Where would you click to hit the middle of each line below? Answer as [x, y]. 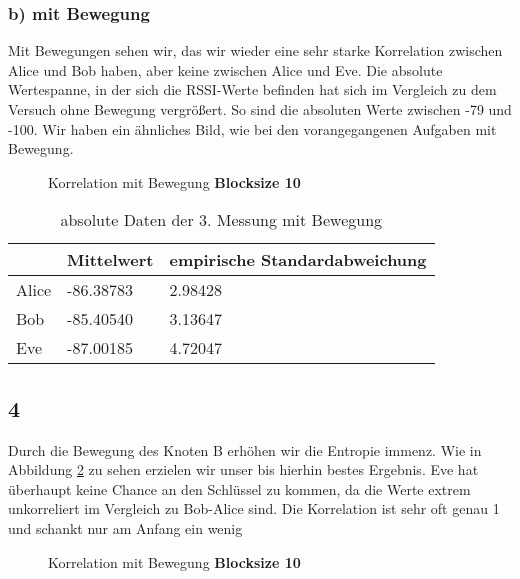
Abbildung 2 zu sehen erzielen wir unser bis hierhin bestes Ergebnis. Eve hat [243, 469]
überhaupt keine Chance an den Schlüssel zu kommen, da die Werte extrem [239, 488]
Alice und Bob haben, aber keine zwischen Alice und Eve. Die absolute [225, 69]
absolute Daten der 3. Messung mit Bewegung [221, 220]
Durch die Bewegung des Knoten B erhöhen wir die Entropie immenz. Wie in [245, 449]
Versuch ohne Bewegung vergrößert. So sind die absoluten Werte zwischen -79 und [260, 109]
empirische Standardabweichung [298, 260]
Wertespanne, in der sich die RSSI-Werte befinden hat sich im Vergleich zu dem [252, 89]
